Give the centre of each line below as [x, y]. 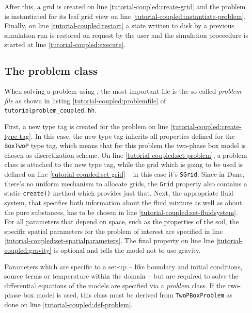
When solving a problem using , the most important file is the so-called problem [123, 91]
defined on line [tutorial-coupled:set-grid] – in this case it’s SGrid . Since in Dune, [125, 174]
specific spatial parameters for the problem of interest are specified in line [114, 231]
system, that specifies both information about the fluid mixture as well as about [123, 203]
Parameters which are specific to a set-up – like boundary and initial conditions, [124, 266]
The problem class [51, 71]
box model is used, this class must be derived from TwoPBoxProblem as [128, 295]
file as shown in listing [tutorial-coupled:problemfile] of [85, 100]
